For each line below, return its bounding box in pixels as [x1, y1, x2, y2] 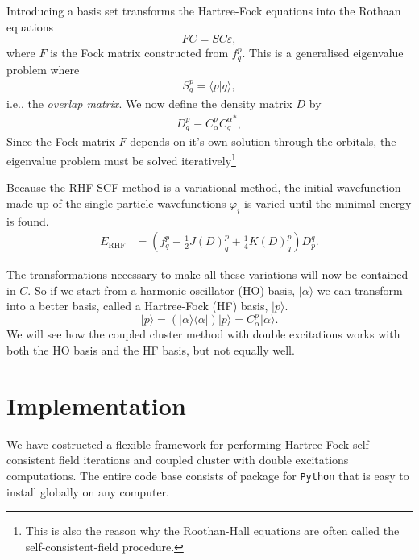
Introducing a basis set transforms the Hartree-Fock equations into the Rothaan [6, 2, 401, 19]
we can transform [317, 281, 403, 298]
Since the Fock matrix [6, 133, 115, 150]
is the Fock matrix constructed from [50, 44, 229, 61]
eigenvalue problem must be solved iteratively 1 [6, 149, 236, 168]
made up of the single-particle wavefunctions [6, 194, 226, 211]
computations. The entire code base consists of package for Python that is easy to [6, 467, 409, 483]
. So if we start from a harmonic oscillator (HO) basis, [27, 281, 296, 298]
